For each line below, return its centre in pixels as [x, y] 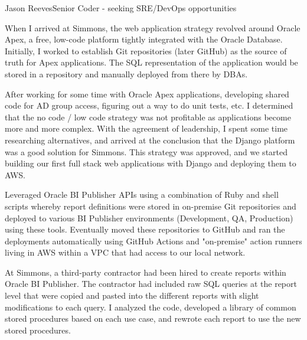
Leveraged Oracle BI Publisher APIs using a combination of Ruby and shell [142, 194]
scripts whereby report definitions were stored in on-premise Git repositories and [151, 206]
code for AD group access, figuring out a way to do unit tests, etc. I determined [149, 105]
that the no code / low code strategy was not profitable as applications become [148, 117]
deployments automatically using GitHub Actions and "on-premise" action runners [153, 241]
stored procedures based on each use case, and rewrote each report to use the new [153, 318]
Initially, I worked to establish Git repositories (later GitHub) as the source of [146, 50]
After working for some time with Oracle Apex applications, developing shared [147, 94]
